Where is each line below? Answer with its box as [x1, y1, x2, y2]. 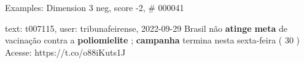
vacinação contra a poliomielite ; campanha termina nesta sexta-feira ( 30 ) [5, 34, 300, 46]
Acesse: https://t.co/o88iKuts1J [5, 45, 126, 58]
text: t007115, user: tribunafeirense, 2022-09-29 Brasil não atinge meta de [5, 21, 287, 34]
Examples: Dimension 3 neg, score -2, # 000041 [5, 1, 184, 13]
